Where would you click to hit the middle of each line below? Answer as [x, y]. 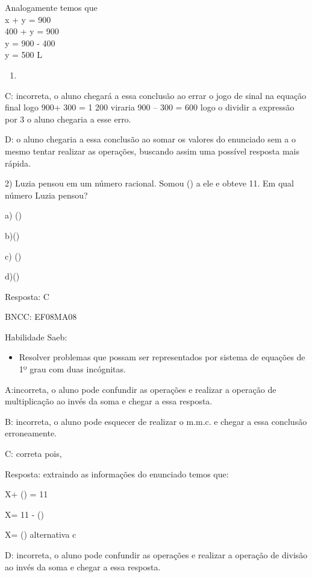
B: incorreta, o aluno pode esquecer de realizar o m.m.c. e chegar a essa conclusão [156, 421]
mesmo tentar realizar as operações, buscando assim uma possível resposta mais [152, 151]
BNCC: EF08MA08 [41, 317]
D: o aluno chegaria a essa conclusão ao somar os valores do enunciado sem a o [150, 139]
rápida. [18, 163]
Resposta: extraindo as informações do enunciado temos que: [117, 473]
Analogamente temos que [51, 7]
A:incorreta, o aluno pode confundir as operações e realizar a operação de [141, 389]
